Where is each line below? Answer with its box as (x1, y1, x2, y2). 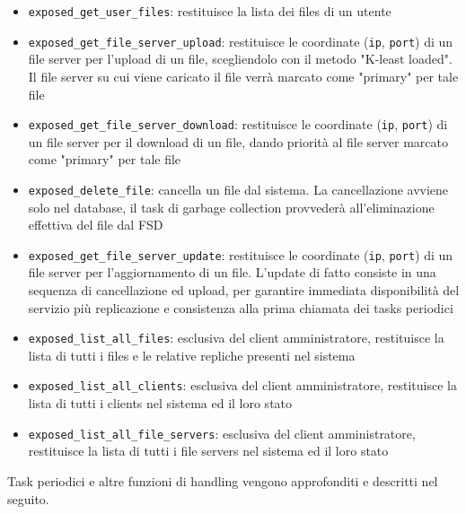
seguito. (7, 489, 49, 508)
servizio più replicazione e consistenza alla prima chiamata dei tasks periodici (28, 298, 453, 317)
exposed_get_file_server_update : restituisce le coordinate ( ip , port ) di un (28, 245, 453, 264)
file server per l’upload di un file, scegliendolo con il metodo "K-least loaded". (28, 49, 453, 68)
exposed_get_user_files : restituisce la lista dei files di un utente (28, 2, 391, 20)
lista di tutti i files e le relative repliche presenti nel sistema (28, 345, 356, 364)
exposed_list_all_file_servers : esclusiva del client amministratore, (28, 423, 416, 442)
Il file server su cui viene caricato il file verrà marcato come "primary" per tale (28, 66, 459, 85)
